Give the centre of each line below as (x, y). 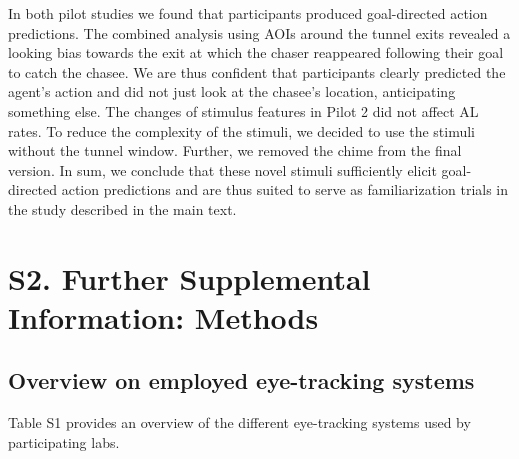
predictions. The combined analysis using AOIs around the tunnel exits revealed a (259, 32)
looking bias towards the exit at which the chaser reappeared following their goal (256, 52)
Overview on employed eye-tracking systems (241, 380)
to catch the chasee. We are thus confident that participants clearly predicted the (257, 71)
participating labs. (64, 441)
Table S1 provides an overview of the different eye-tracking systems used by (239, 422)
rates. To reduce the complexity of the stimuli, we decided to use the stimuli (241, 130)
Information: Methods (163, 316)
